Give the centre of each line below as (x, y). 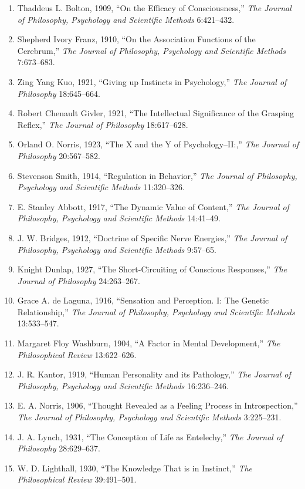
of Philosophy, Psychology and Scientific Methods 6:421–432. (126, 19)
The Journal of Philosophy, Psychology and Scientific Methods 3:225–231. (149, 417)
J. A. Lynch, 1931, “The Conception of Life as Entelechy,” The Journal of (150, 436)
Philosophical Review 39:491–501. (77, 479)
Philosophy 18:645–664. (59, 93)
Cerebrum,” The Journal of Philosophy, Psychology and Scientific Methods (151, 50)
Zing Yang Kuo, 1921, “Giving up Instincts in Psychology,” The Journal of (152, 81)
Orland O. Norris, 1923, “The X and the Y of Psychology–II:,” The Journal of (158, 144)
